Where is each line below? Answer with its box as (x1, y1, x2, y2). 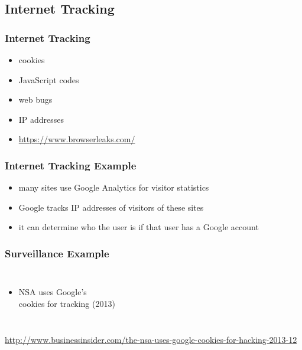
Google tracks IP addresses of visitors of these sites (18, 201, 204, 213)
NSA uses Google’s (18, 286, 87, 298)
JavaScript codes (18, 73, 79, 86)
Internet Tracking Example (5, 158, 137, 172)
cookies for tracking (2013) (18, 297, 115, 309)
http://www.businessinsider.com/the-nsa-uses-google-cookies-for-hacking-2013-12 (5, 333, 297, 346)
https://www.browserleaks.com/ (18, 133, 135, 145)
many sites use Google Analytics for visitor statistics (18, 181, 209, 194)
